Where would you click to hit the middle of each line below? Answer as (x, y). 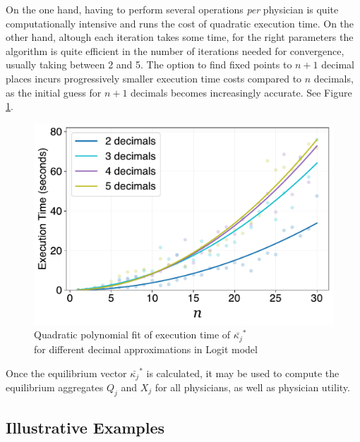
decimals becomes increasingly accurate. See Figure (241, 92)
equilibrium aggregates (55, 387)
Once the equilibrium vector (66, 373)
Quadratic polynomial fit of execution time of (132, 334)
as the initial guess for (54, 92)
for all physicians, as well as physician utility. (252, 387)
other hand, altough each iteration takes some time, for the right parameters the (180, 37)
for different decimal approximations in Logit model (146, 349)
